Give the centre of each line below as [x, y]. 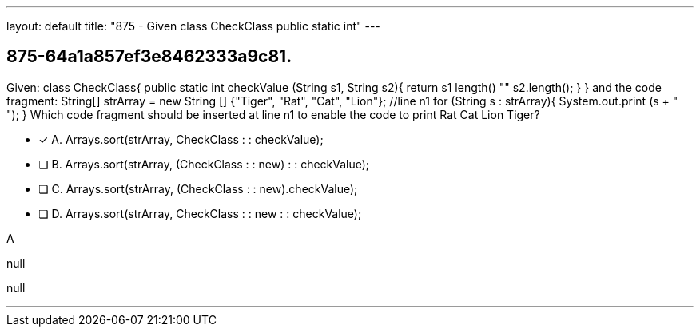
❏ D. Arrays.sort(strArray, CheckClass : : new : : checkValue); [200, 213]
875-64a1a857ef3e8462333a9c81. [149, 57]
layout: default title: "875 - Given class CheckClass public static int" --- [193, 26]
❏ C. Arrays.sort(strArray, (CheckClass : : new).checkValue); [198, 188]
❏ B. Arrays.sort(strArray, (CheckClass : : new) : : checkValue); [204, 164]
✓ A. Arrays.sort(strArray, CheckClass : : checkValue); [181, 139]
